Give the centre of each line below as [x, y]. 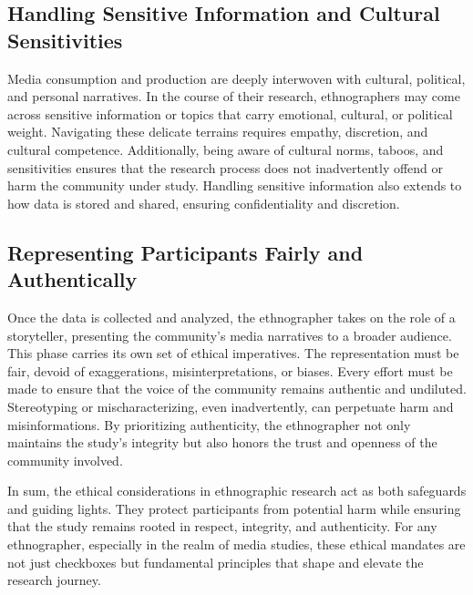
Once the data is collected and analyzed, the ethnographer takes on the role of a [231, 317]
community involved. [65, 460]
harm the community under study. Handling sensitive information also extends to [235, 185]
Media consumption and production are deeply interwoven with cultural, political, [236, 78]
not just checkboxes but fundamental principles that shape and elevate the [216, 562]
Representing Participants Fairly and [185, 252]
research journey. [54, 580]
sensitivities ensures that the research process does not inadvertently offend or [226, 167]
